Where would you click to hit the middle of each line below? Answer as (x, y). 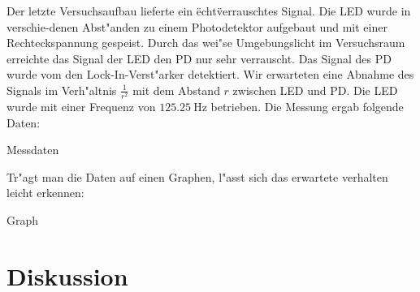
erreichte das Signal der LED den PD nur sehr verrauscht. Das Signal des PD (199, 58)
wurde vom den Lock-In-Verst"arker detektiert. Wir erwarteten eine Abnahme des (210, 74)
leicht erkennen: (45, 193)
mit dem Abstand (176, 90)
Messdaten (33, 150)
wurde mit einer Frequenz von (81, 107)
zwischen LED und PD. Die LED (315, 90)
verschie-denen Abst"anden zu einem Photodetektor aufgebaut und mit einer (197, 26)
